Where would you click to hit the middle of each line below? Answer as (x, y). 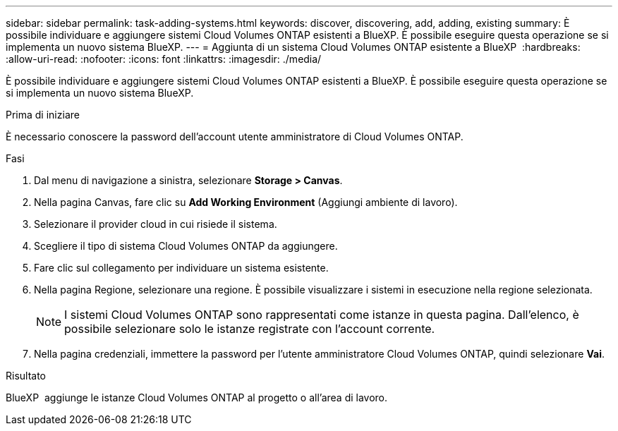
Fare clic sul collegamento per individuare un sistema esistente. (181, 268)
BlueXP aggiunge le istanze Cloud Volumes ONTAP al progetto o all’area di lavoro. (197, 397)
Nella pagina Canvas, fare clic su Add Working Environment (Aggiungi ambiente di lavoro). (246, 202)
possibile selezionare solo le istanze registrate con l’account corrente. (250, 329)
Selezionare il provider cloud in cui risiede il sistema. (156, 224)
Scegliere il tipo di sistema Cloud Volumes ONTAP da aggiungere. (186, 246)
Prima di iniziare (43, 115)
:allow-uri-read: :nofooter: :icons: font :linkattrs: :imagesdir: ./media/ (164, 59)
